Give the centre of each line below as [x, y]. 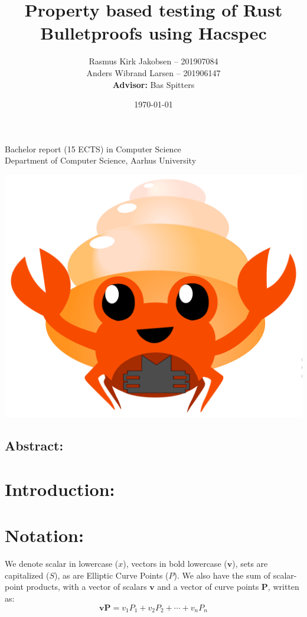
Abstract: [34, 445]
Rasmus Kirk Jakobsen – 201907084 [153, 61]
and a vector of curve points [208, 587]
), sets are [250, 564]
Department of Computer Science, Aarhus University [101, 160]
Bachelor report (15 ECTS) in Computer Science [93, 148]
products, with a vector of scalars [86, 587]
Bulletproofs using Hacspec [153, 33]
